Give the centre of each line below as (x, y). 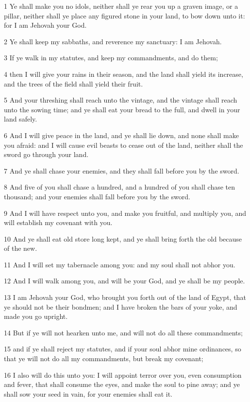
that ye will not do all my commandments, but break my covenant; (104, 358)
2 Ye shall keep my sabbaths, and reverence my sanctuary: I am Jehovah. (113, 41)
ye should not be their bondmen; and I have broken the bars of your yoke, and (121, 306)
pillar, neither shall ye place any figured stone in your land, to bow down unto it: (125, 15)
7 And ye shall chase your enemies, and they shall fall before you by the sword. (122, 170)
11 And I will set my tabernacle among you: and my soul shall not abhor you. (120, 264)
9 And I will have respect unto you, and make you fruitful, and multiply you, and (125, 213)
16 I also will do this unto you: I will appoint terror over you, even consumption (123, 375)
